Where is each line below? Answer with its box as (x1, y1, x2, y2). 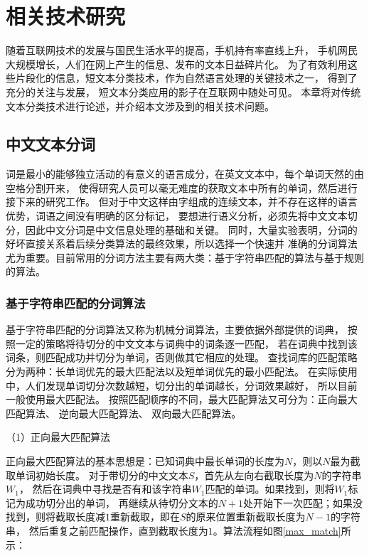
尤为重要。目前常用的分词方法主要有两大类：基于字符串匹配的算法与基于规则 (6, 250, 364, 264)
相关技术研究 (6, 1, 126, 31)
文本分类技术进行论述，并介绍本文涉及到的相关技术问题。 (6, 98, 274, 113)
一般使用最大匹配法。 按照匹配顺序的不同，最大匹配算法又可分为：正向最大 (6, 392, 358, 407)
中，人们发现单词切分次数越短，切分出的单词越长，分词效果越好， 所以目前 (6, 378, 358, 392)
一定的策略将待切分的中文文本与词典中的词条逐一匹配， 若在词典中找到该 (15, 336, 358, 351)
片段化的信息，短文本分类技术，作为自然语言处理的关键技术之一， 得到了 (15, 70, 358, 85)
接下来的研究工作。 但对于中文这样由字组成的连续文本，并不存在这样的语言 (6, 194, 358, 209)
